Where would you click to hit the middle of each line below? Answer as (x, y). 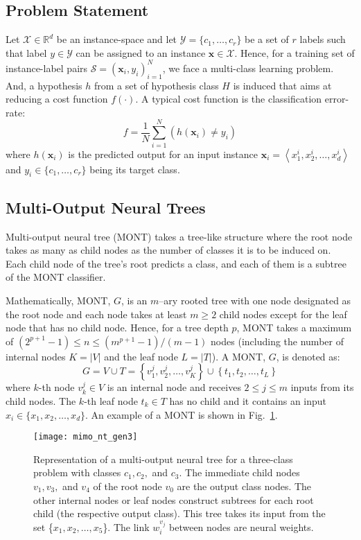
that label (26, 52)
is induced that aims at (282, 85)
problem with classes (77, 472)
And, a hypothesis (44, 85)
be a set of (267, 39)
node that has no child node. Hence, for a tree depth (117, 328)
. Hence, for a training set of (294, 52)
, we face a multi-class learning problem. (248, 68)
